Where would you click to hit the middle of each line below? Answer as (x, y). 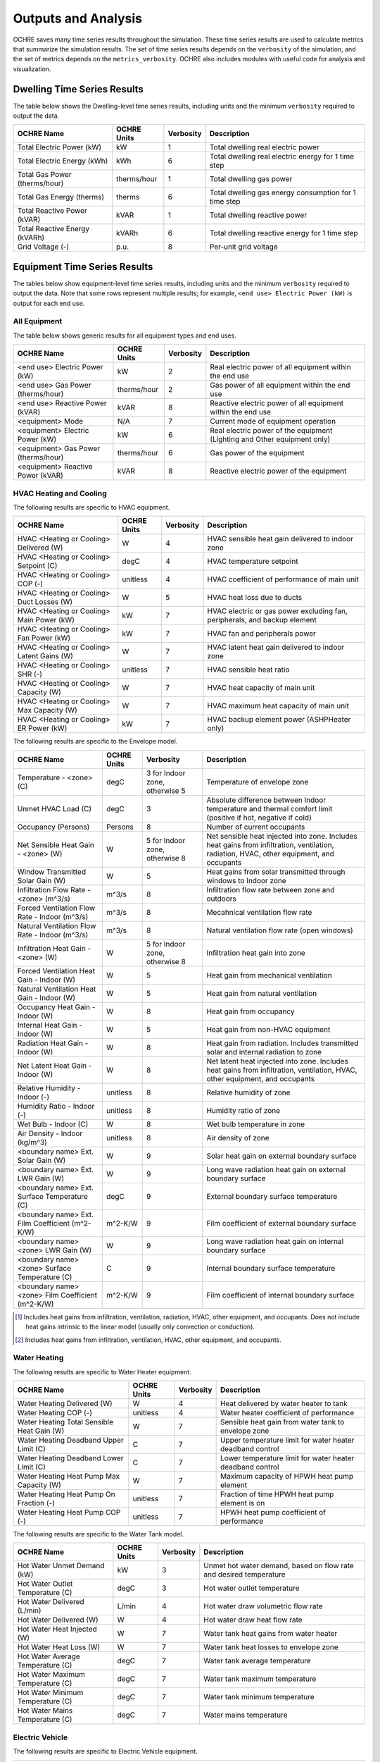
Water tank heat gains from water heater (271, 1634)
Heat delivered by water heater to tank (284, 1404)
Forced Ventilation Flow (56, 908)
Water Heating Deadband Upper (71, 1440)
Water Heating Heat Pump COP (69, 1513)
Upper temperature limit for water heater (287, 1440)
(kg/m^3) (32, 1142)
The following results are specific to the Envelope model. (95, 741)
